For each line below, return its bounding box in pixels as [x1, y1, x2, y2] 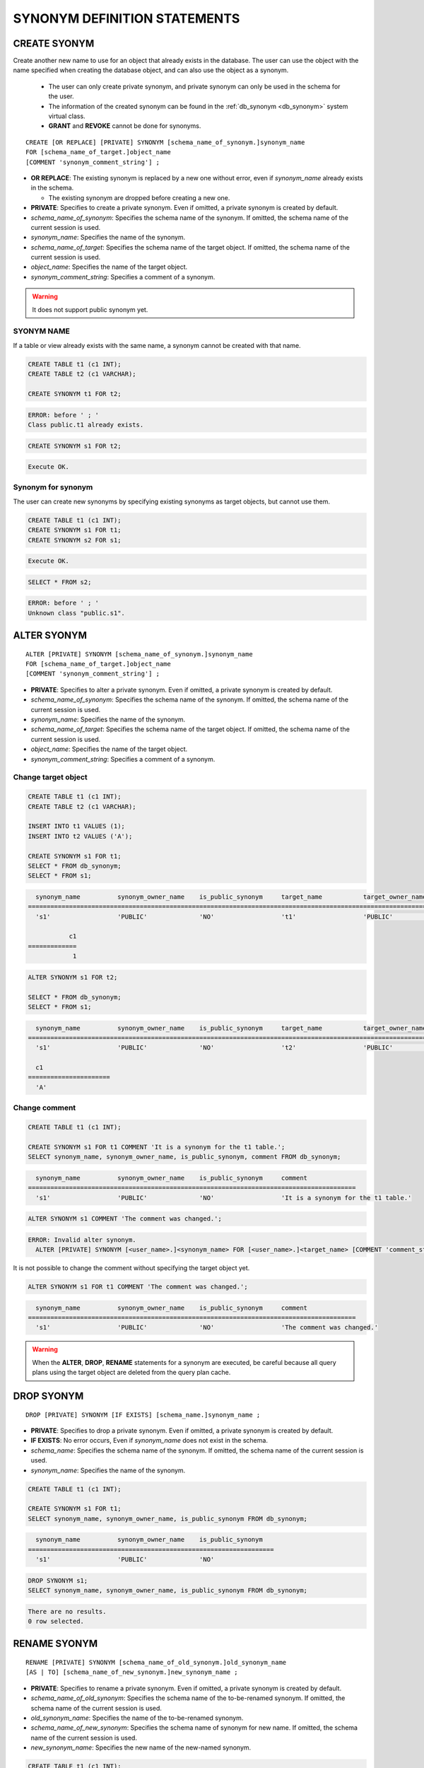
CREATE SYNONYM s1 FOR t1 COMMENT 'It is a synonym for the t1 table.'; [28, 1143, 285, 1151]
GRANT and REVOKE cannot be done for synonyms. [48, 122, 201, 130]
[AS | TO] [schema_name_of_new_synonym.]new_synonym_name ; [25, 1668, 238, 1676]
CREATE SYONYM [13, 37, 95, 50]
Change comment [13, 1103, 76, 1113]
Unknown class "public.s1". [28, 609, 125, 617]
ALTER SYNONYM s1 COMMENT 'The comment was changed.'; [28, 1215, 222, 1223]
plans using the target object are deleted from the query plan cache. [32, 1368, 231, 1377]
